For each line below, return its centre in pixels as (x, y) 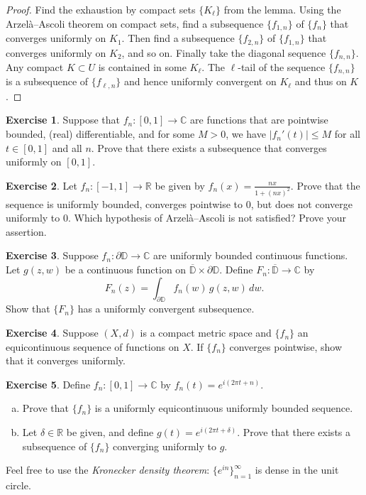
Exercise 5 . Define (48, 384)
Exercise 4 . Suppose (52, 333)
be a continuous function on (126, 270)
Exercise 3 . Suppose (52, 255)
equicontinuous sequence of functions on (93, 346)
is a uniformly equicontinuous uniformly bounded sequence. (224, 408)
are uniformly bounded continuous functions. (251, 255)
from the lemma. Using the (282, 9)
